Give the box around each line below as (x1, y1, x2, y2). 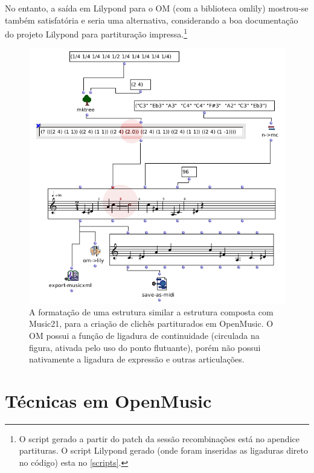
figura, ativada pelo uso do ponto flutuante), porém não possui (29, 341, 261, 353)
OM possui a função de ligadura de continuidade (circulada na (29, 329, 260, 341)
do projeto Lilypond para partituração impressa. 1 (5, 26, 187, 40)
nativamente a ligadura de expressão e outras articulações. (29, 353, 245, 365)
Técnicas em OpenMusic (5, 388, 212, 413)
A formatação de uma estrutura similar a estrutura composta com (29, 305, 274, 318)
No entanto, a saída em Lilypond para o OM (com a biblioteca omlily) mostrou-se (5, 2, 309, 14)
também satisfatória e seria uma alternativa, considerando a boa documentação (5, 13, 298, 26)
